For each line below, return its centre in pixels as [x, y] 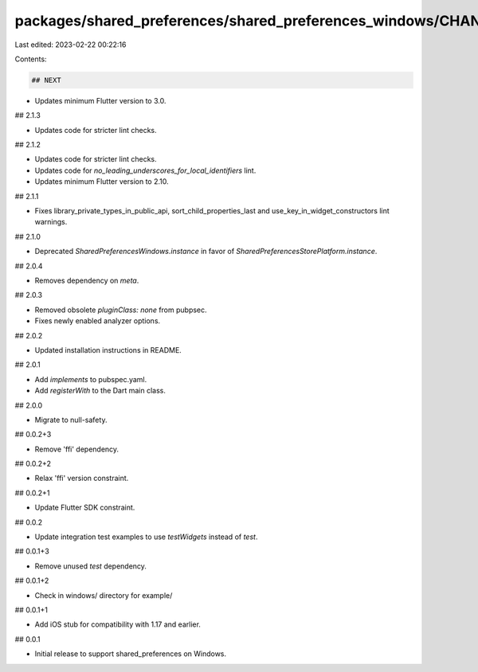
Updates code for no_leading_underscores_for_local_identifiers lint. [145, 170]
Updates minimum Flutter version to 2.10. [102, 182]
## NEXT [46, 80]
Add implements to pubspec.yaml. [91, 379]
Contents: [31, 59]
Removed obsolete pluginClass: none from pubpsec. [121, 310]
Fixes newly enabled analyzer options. [98, 321]
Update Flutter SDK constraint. [85, 508]
